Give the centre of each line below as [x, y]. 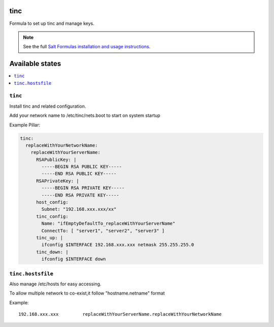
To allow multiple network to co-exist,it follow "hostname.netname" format [87, 293]
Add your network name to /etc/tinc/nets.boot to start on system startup [85, 116]
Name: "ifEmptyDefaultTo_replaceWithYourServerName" [108, 224]
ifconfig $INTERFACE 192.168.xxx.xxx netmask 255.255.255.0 [118, 245]
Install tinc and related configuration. [48, 106]
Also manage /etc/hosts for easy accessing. [55, 284]
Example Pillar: [25, 125]
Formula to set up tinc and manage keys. [52, 23]
